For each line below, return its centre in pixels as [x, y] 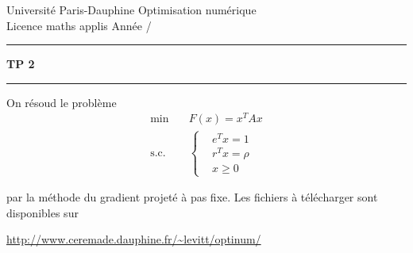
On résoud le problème [62, 102]
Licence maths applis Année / [79, 25]
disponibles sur [42, 212]
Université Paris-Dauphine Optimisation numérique [131, 10]
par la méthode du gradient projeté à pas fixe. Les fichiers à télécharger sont [192, 197]
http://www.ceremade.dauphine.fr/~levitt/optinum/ [134, 239]
